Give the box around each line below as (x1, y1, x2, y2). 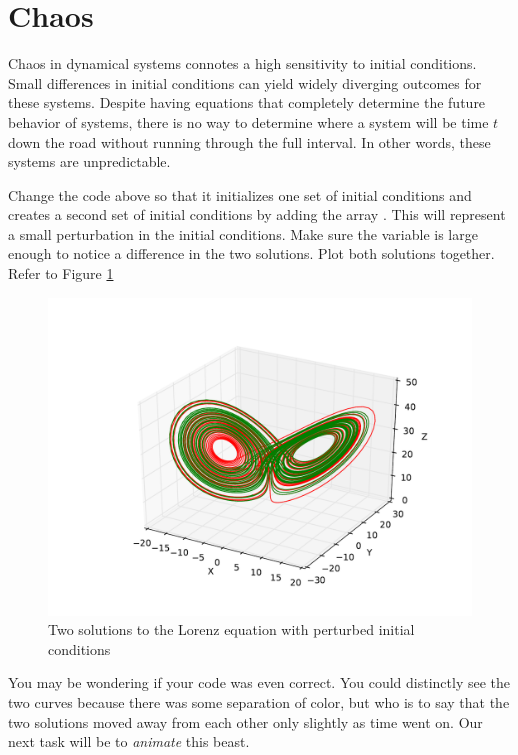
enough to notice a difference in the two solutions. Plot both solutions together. (8, 243, 495, 264)
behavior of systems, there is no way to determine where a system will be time (8, 111, 489, 132)
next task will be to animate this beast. (8, 731, 250, 752)
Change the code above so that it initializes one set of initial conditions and (8, 184, 472, 205)
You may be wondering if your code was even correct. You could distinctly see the (8, 672, 511, 693)
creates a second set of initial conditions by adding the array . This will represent (8, 204, 506, 225)
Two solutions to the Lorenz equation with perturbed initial (48, 619, 415, 640)
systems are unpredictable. (8, 151, 171, 172)
